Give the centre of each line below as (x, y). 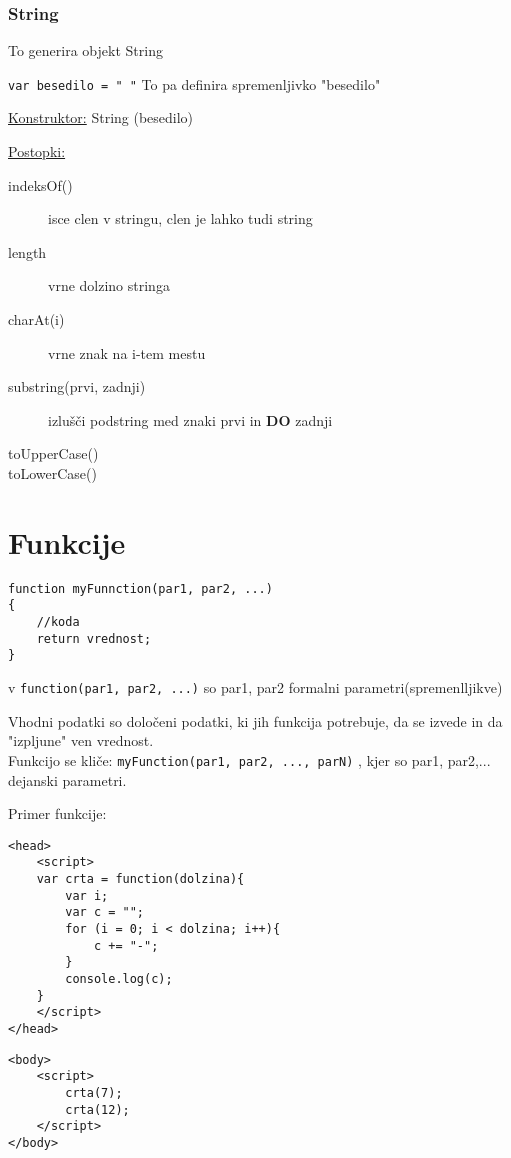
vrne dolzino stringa (109, 285)
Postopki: (37, 151)
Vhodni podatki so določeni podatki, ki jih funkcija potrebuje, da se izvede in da (255, 720)
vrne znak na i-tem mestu (127, 352)
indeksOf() (40, 184)
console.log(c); (119, 978)
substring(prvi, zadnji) (77, 386)
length (27, 251)
